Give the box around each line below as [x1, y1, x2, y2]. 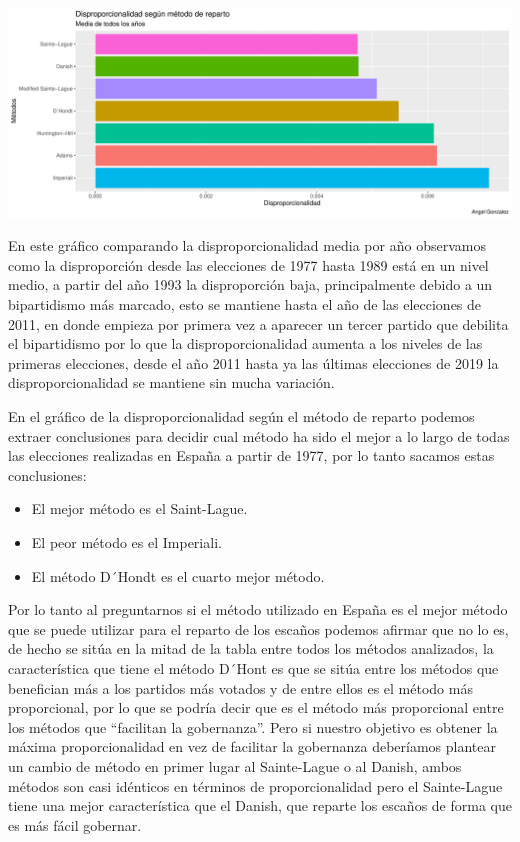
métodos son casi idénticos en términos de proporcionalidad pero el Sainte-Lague [8, 775, 503, 796]
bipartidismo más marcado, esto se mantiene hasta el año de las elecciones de [8, 294, 482, 315]
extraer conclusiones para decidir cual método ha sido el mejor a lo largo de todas [8, 425, 510, 446]
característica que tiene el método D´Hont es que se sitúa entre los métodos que [8, 657, 499, 678]
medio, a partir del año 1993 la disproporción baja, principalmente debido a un [8, 274, 493, 295]
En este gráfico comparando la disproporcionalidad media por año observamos [8, 235, 486, 256]
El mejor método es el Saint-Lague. [31, 498, 248, 519]
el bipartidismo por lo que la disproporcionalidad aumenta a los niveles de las [8, 333, 483, 354]
